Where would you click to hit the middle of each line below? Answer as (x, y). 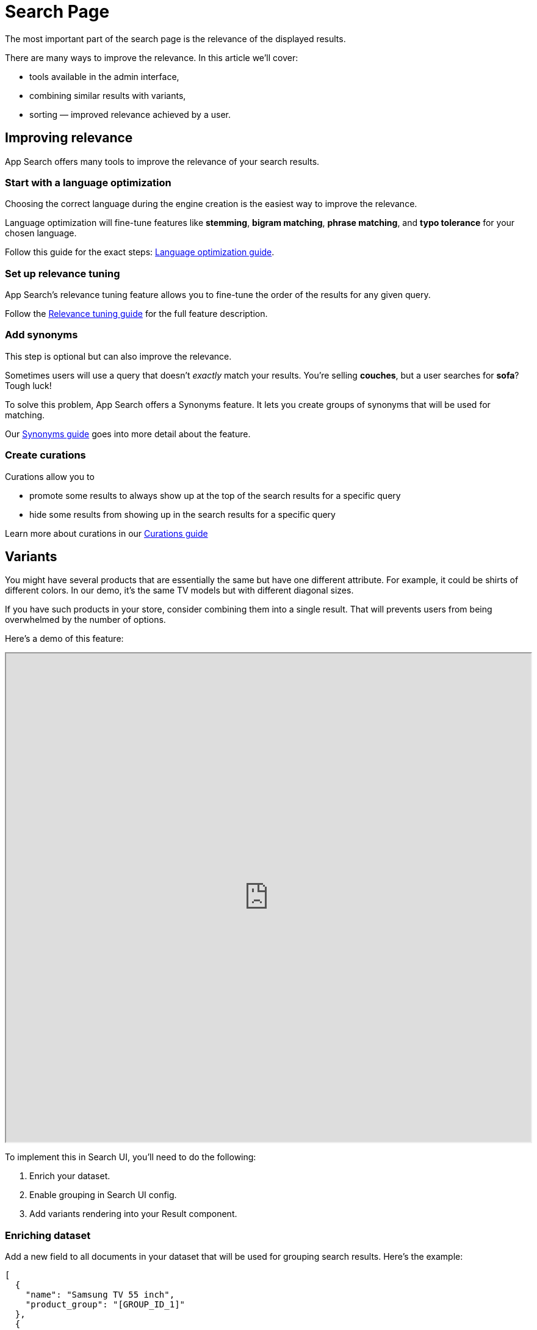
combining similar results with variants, (108, 95)
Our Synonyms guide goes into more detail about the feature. (128, 434)
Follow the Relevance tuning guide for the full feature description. (136, 314)
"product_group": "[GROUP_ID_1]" (105, 1305)
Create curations (45, 455)
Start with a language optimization (88, 182)
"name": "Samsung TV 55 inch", (100, 1295)
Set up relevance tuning (63, 273)
